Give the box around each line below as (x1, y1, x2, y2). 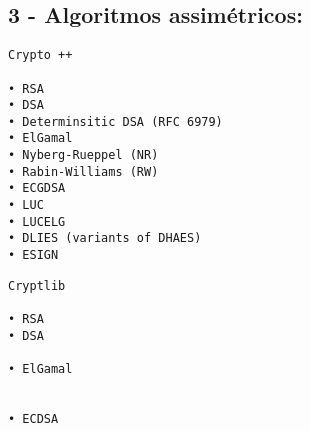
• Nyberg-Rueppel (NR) (8, 148, 159, 163)
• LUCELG (8, 214, 66, 229)
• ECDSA (8, 411, 59, 426)
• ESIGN (8, 248, 59, 263)
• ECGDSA (8, 181, 66, 196)
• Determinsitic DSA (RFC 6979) (8, 114, 223, 129)
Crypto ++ (8, 48, 73, 63)
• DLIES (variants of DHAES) (8, 231, 202, 246)
